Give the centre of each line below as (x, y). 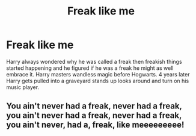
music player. (23, 87)
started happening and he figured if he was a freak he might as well (90, 68)
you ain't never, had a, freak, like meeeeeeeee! (95, 125)
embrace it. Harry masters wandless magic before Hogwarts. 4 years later (98, 74)
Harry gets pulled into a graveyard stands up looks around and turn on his (98, 81)
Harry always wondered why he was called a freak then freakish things (94, 61)
